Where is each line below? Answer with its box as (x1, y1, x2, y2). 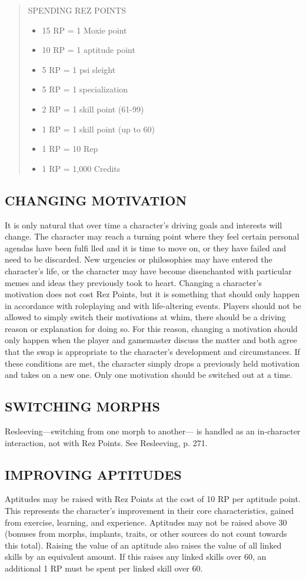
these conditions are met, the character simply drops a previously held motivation (5, 357, 300, 369)
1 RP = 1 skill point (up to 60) (42, 122, 155, 135)
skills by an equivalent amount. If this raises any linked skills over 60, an (5, 550, 267, 563)
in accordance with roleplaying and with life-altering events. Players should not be (5, 299, 301, 311)
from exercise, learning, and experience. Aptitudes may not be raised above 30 (5, 516, 287, 528)
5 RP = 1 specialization (42, 83, 128, 95)
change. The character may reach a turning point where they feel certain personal (5, 230, 300, 243)
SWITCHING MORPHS (5, 397, 160, 416)
